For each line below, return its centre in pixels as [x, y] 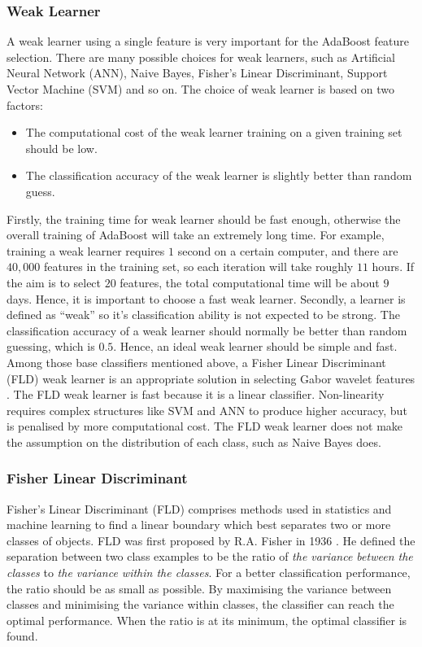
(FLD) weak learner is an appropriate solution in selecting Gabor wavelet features [211, 378]
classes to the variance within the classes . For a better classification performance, [209, 573]
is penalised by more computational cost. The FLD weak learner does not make [205, 426]
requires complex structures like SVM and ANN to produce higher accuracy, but [207, 410]
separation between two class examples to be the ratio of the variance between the [210, 556]
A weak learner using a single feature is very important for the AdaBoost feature [208, 41]
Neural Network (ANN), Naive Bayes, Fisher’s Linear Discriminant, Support [197, 73]
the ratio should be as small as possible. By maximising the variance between [199, 588]
